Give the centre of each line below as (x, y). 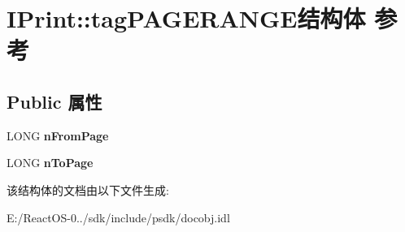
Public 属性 (54, 101)
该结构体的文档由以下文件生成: (88, 189)
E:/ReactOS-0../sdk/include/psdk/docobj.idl (118, 217)
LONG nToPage (50, 163)
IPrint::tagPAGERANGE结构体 (186, 18)
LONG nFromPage (58, 135)
